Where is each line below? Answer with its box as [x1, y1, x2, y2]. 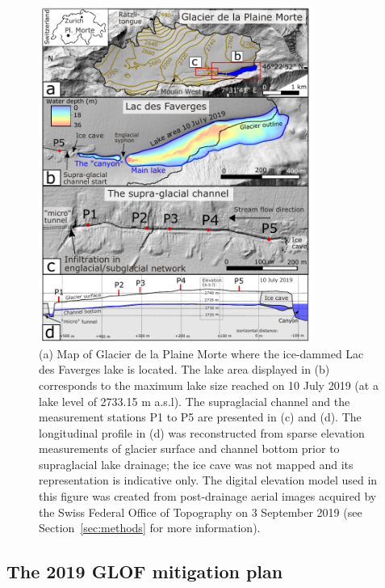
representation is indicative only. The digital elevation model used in [39, 472, 378, 489]
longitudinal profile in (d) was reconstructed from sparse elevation [39, 424, 365, 441]
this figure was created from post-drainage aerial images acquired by [39, 488, 377, 505]
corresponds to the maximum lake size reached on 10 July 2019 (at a [39, 376, 379, 393]
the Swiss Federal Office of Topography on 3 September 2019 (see [39, 503, 362, 520]
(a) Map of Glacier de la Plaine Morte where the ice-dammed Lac [39, 345, 364, 362]
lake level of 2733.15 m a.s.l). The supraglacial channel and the [39, 392, 350, 409]
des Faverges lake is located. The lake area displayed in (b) [39, 361, 330, 378]
